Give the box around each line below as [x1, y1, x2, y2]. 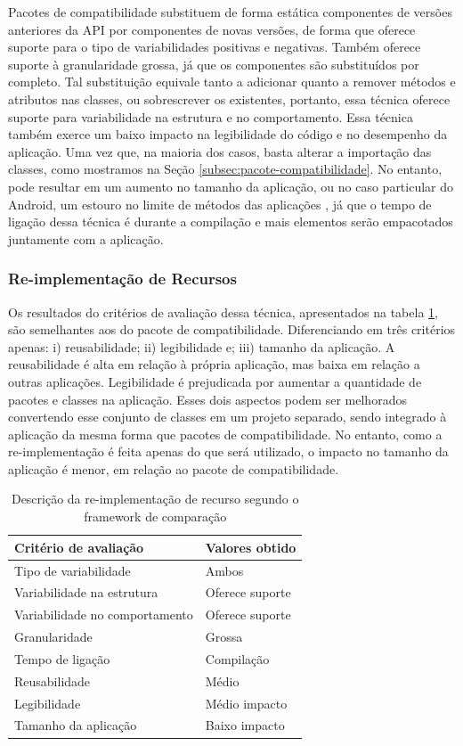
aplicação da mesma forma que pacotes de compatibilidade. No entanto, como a [8, 424, 443, 443]
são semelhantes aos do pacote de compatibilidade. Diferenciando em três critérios [8, 320, 456, 339]
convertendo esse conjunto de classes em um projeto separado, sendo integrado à [8, 407, 447, 426]
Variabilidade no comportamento [14, 605, 193, 624]
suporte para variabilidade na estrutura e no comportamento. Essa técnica [8, 107, 413, 126]
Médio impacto [205, 693, 288, 712]
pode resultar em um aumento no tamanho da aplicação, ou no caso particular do [8, 176, 454, 195]
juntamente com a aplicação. [8, 229, 164, 248]
